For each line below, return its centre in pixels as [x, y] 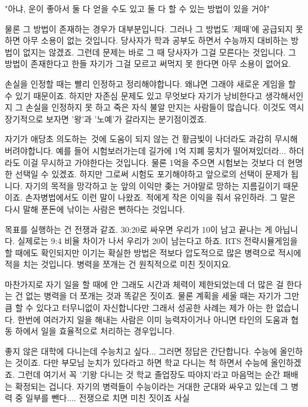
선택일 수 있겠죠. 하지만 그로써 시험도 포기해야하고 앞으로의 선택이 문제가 [152, 174]
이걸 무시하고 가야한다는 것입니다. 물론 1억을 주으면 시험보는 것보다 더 [154, 162]
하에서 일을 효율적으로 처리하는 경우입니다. [95, 331]
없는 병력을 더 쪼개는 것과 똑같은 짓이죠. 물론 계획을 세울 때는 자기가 [153, 296]
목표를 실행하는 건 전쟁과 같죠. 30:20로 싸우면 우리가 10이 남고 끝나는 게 [139, 229]
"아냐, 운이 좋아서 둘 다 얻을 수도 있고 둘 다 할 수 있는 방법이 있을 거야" [137, 8]
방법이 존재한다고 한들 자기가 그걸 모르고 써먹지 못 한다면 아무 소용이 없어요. [148, 64]
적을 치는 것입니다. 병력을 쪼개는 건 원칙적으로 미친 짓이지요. [118, 264]
